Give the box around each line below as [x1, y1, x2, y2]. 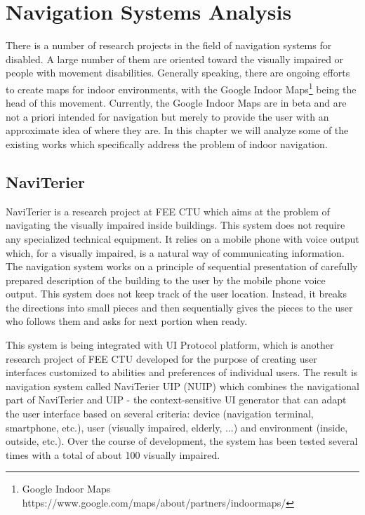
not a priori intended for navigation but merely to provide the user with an [6, 109, 329, 123]
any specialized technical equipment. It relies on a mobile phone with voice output [6, 231, 359, 246]
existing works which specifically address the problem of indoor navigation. [6, 136, 328, 151]
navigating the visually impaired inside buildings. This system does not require [6, 218, 345, 232]
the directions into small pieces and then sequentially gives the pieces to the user [6, 300, 353, 314]
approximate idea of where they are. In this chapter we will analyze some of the [6, 123, 349, 138]
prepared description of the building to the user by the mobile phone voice [6, 272, 326, 287]
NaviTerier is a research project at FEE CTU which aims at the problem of [6, 203, 330, 218]
